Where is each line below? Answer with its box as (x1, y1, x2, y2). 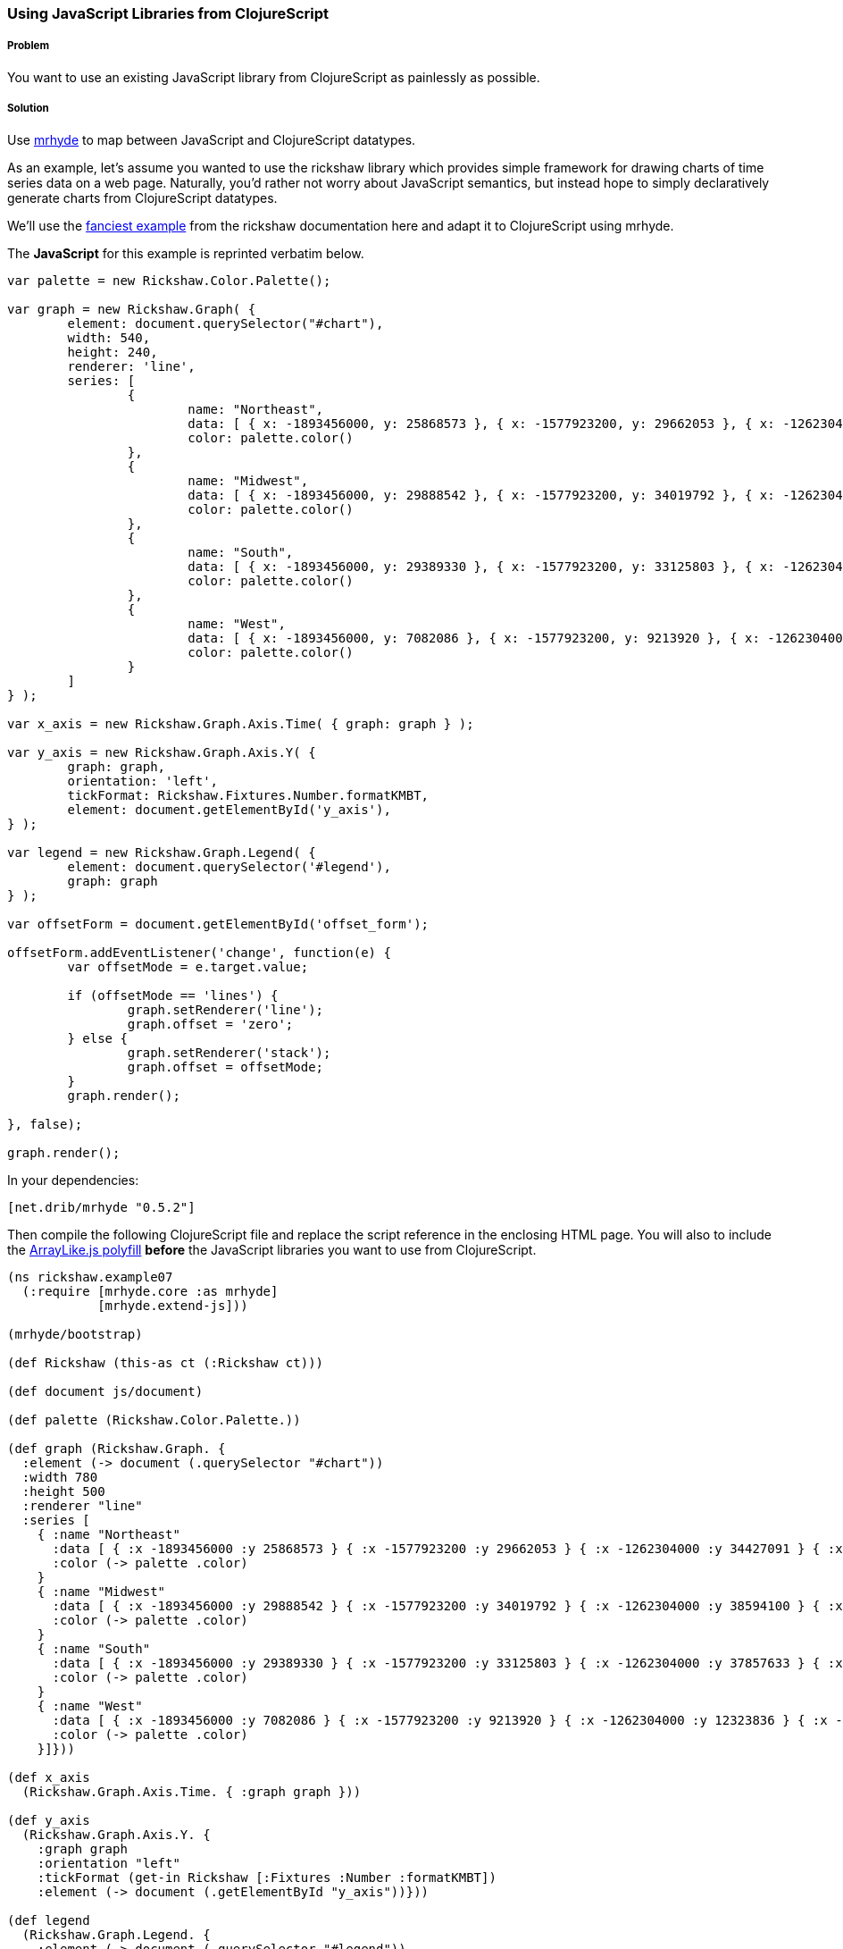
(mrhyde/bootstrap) (7, 1326, 143, 1341)
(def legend (7, 1912, 90, 1928)
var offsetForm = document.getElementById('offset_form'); (7, 916, 430, 931)
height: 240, (67, 344, 158, 359)
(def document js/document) (7, 1383, 204, 1399)
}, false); (7, 1116, 83, 1131)
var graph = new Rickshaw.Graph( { (7, 301, 256, 316)
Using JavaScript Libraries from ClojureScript (7, 4, 330, 22)
